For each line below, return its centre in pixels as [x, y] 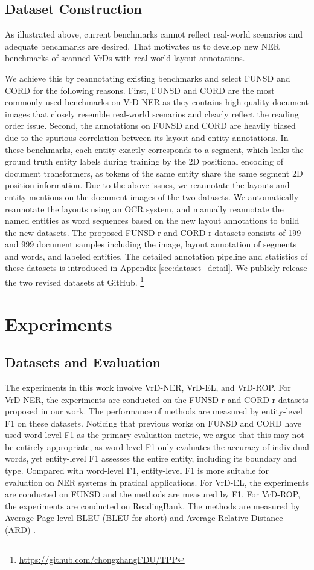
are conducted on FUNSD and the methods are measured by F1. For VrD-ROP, [153, 494]
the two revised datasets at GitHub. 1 [75, 281]
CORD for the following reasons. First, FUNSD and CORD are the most [140, 90]
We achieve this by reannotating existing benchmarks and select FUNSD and [148, 78]
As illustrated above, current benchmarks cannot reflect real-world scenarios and [154, 34]
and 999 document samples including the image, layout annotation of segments [151, 244]
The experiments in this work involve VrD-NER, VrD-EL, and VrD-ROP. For [148, 387]
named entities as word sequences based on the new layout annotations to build [152, 221]
